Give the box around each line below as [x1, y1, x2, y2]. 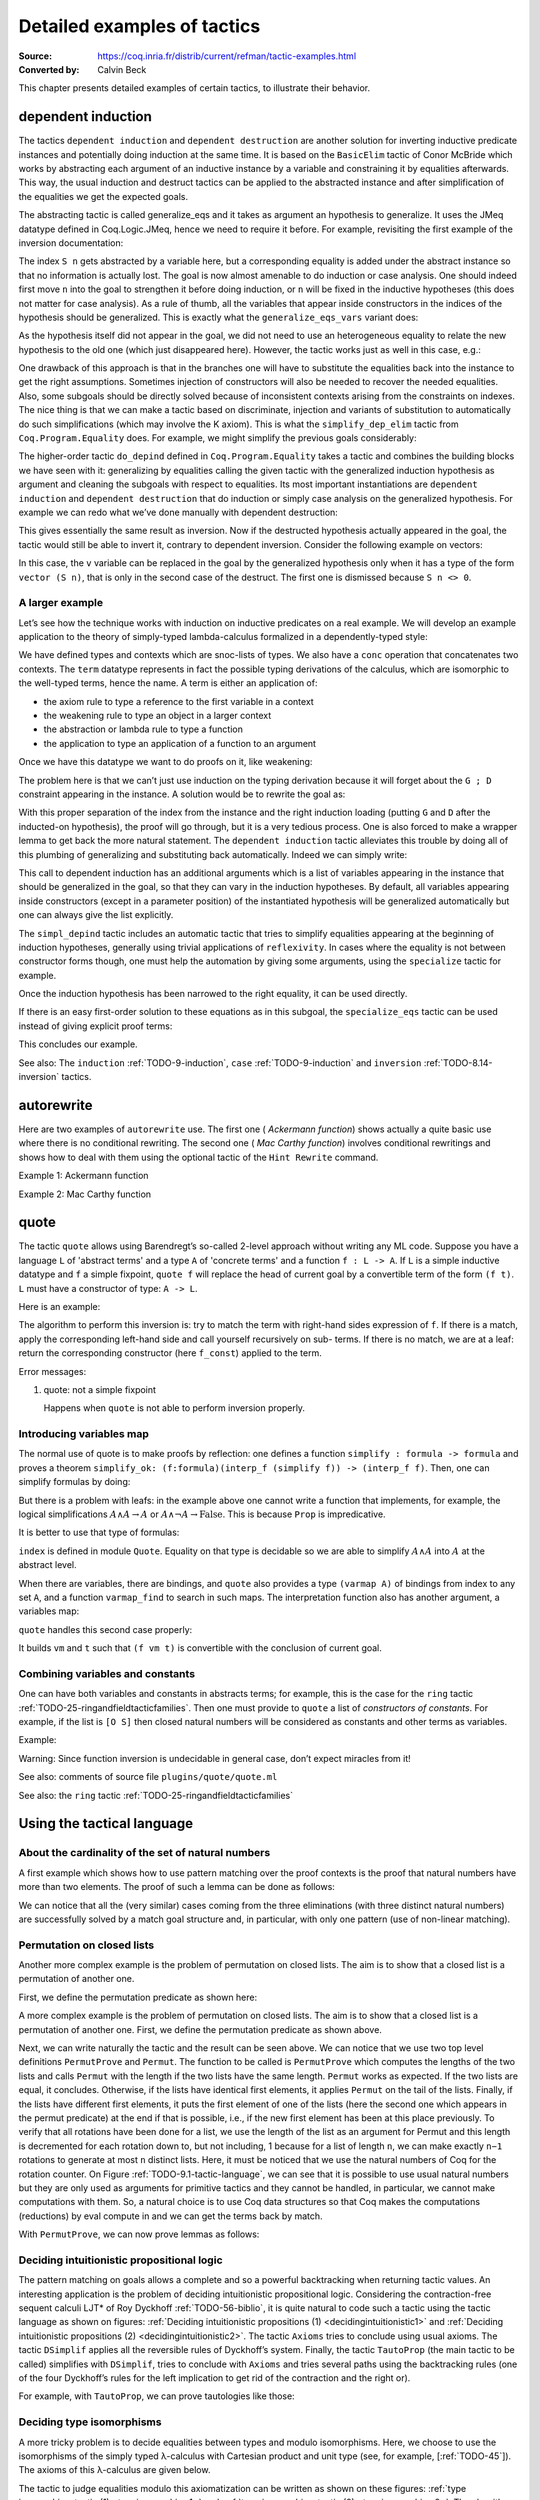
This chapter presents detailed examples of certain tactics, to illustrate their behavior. [18, 82, 371, 94]
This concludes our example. [18, 1038, 139, 1050]
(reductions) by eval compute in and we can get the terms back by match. [18, 2210, 324, 2222]
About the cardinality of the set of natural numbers [18, 1846, 271, 1860]
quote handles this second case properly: [18, 1623, 193, 1635]
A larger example [18, 596, 104, 610]
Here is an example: [18, 1300, 101, 1312]
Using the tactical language [18, 1815, 194, 1832]
